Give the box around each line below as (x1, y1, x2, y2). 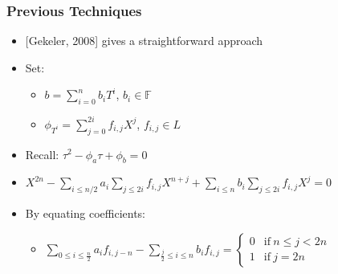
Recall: (25, 145, 59, 162)
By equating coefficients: (25, 205, 145, 222)
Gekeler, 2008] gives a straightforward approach (28, 32, 263, 49)
